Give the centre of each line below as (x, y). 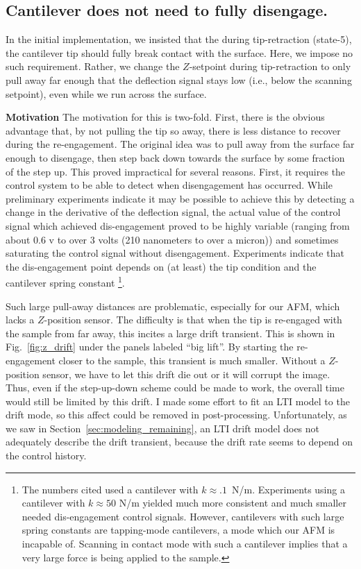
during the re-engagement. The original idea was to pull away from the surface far (180, 144)
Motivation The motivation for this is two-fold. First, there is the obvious (165, 117)
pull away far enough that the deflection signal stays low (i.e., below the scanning (179, 79)
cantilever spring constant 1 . (65, 281)
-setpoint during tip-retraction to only (270, 66)
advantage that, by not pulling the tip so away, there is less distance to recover (173, 130)
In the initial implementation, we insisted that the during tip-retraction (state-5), (179, 39)
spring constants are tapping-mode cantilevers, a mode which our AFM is (178, 530)
